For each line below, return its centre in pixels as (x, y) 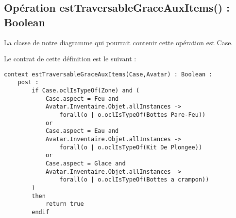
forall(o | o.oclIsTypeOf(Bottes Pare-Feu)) (133, 115)
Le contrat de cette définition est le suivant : (70, 59)
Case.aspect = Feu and (82, 99)
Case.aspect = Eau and (82, 131)
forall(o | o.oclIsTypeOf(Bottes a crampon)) (134, 180)
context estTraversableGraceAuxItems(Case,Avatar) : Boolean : (108, 74)
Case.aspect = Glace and (85, 163)
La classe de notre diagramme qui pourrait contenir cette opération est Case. (118, 42)
